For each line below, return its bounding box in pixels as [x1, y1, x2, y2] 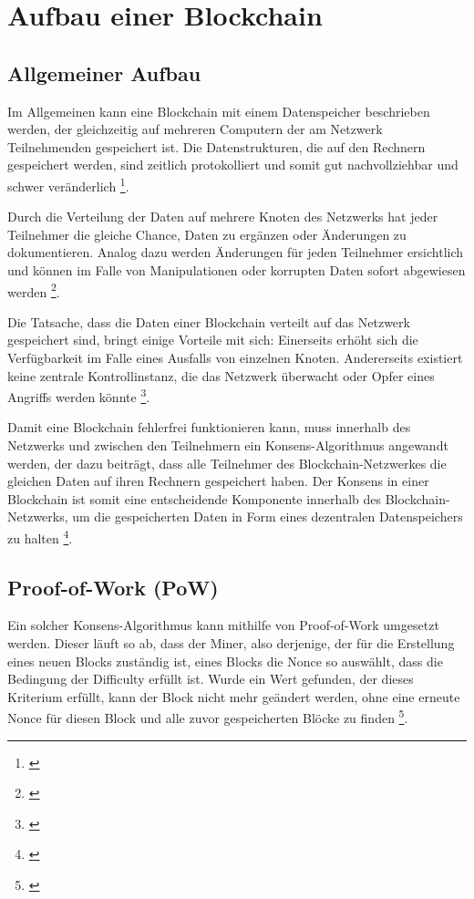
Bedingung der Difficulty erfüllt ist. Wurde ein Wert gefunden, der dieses [7, 669, 414, 688]
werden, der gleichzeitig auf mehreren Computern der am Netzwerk [7, 119, 383, 139]
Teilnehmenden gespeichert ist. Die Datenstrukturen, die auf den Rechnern [7, 137, 426, 156]
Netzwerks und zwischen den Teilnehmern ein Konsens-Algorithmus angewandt [7, 436, 448, 455]
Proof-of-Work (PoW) [7, 573, 219, 601]
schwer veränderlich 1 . [7, 173, 129, 195]
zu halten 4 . [7, 526, 73, 547]
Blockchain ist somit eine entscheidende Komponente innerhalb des [7, 489, 382, 508]
